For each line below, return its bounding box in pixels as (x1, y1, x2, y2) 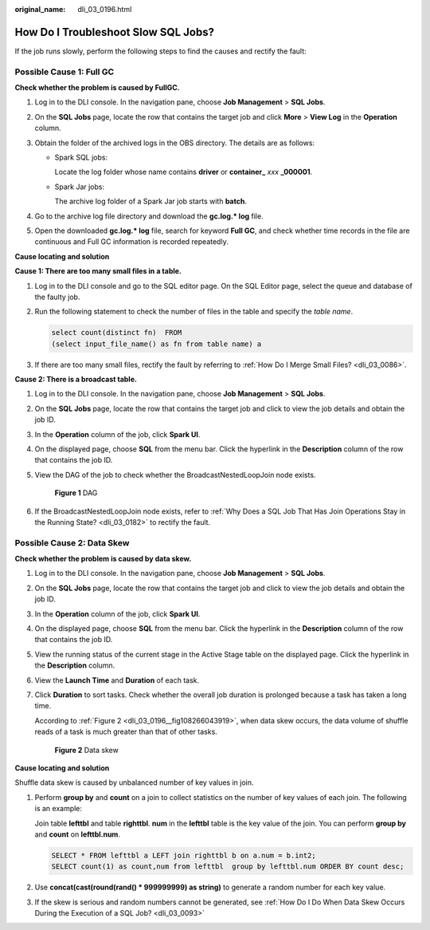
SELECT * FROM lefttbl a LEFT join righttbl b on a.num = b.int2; (51, 850, 316, 860)
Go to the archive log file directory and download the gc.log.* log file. (34, 211, 264, 221)
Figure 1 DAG (54, 488, 98, 498)
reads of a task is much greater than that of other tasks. (34, 727, 218, 737)
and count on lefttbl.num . (34, 830, 121, 839)
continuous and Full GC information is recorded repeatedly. (34, 237, 229, 246)
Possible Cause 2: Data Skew (14, 537, 130, 548)
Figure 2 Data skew (54, 745, 119, 755)
